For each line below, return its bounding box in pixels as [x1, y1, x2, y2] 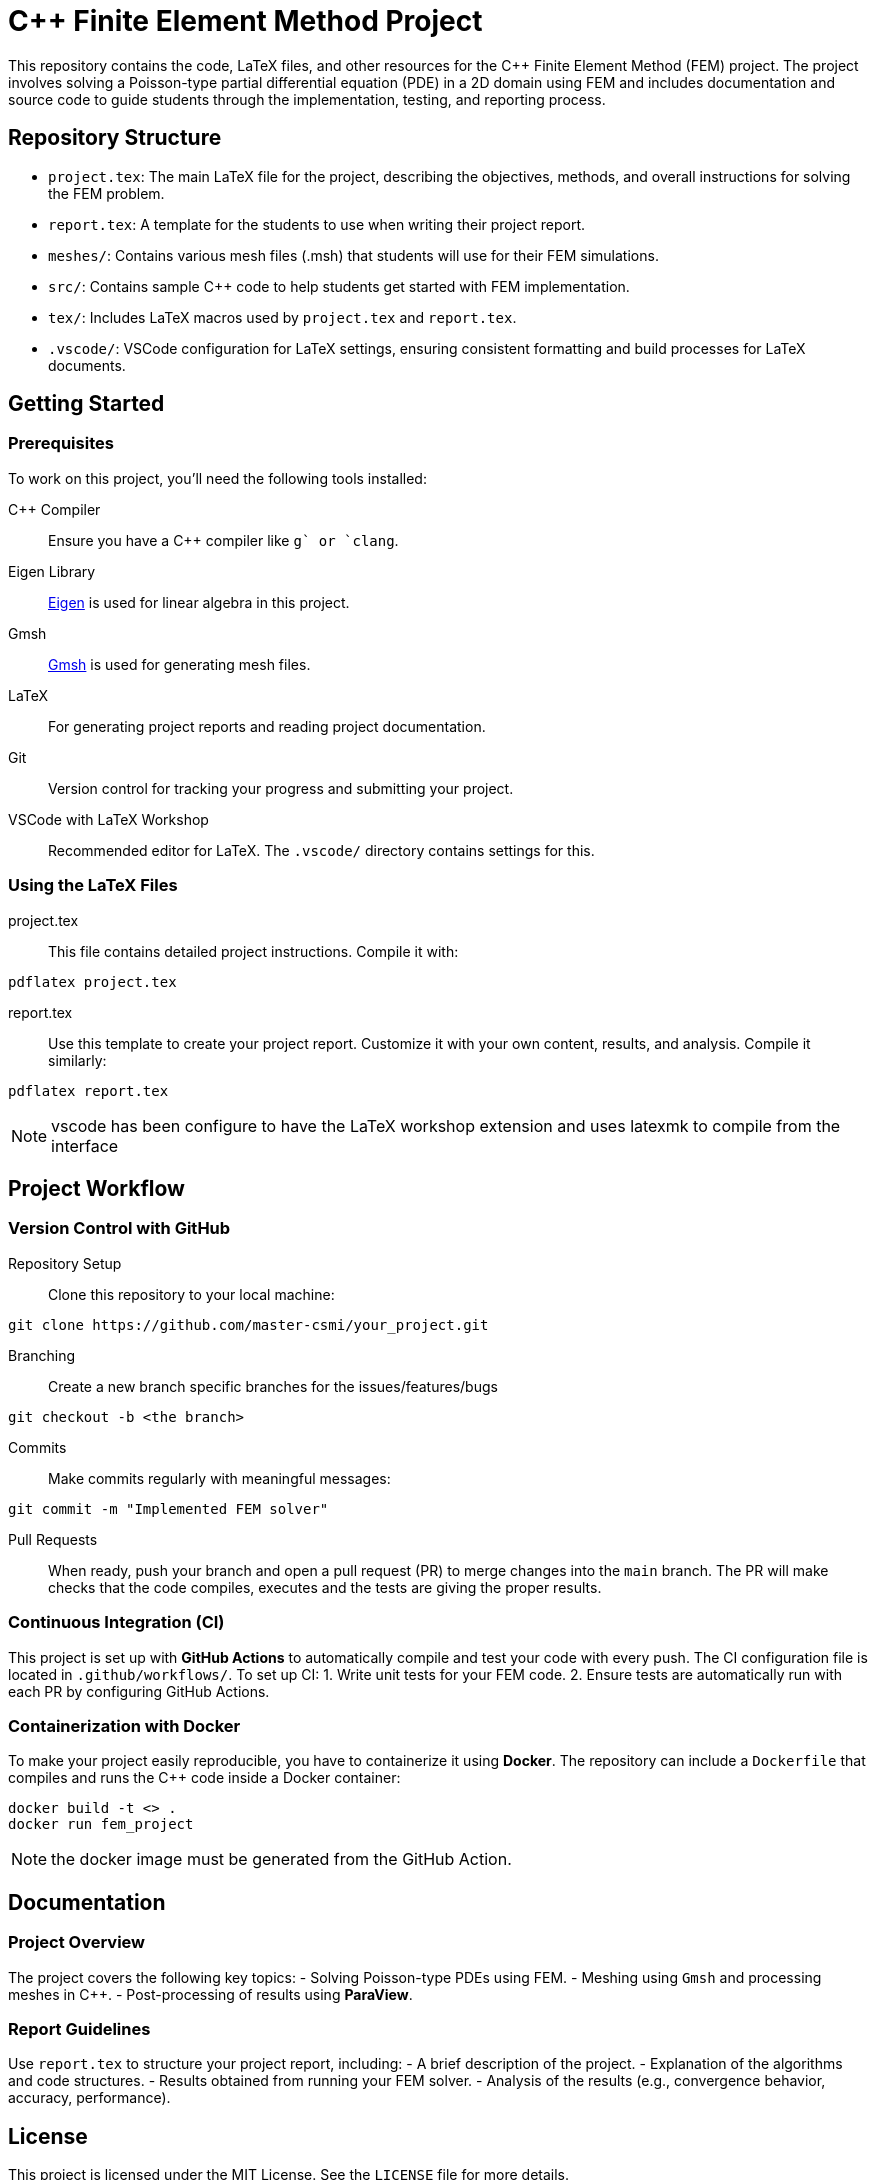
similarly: [48, 1051, 107, 1069]
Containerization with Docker [8, 1715, 241, 1736]
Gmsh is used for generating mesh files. [48, 655, 311, 673]
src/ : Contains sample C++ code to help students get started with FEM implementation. [48, 277, 630, 295]
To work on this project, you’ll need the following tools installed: [8, 469, 427, 487]
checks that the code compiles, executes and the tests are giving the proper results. [48, 1578, 602, 1596]
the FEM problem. [48, 184, 165, 202]
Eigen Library [8, 562, 96, 580]
